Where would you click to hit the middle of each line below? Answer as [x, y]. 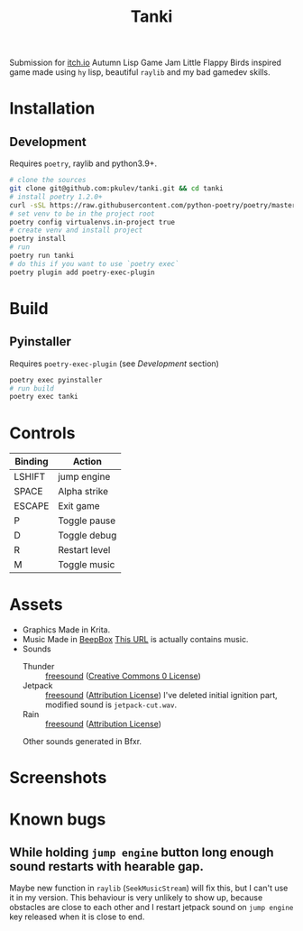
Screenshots [58, 778]
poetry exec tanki [44, 397]
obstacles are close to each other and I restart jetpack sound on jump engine [151, 908]
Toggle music [87, 565]
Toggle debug [87, 536]
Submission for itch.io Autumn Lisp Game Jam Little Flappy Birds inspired [146, 63]
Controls [42, 433]
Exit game [79, 506]
